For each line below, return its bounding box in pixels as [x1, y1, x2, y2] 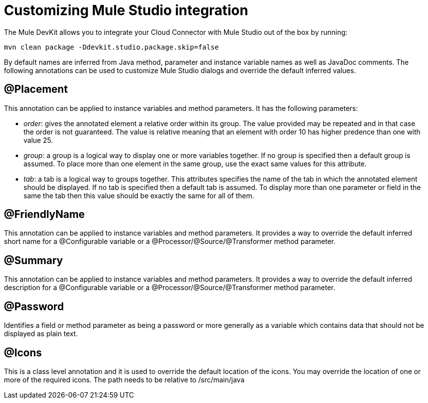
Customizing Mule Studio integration [4, 2, 249, 19]
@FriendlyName [4, 208, 85, 221]
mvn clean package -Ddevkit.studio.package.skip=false [4, 43, 219, 51]
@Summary [4, 254, 63, 267]
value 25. [24, 135, 53, 144]
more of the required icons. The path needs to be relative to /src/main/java [4, 375, 245, 384]
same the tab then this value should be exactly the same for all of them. [24, 191, 254, 200]
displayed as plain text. [4, 329, 78, 338]
